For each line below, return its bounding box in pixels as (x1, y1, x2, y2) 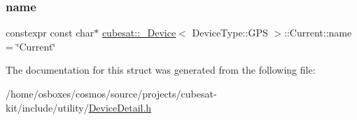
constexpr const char (6, 25, 94, 40)
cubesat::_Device (101, 25, 176, 40)
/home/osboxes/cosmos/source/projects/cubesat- (6, 86, 217, 100)
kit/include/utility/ (6, 100, 89, 114)
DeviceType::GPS (192, 25, 268, 40)
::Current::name (284, 25, 352, 40)
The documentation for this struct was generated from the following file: (6, 62, 316, 77)
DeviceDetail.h (88, 100, 152, 114)
